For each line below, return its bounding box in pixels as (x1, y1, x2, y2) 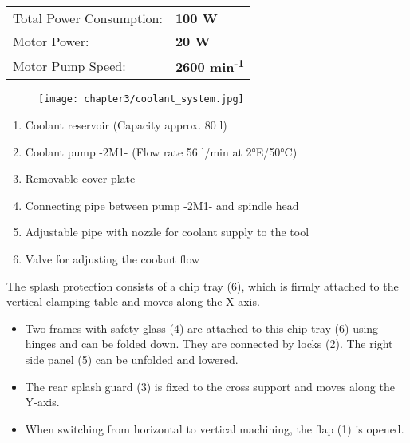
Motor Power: (13, 32, 89, 50)
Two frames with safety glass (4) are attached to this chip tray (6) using (25, 319, 379, 336)
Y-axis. (25, 394, 60, 410)
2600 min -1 (175, 55, 245, 77)
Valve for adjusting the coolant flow (25, 250, 200, 267)
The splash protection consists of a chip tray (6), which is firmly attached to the (6, 277, 399, 294)
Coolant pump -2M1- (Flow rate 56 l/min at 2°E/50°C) (25, 143, 298, 160)
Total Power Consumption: (13, 9, 163, 27)
